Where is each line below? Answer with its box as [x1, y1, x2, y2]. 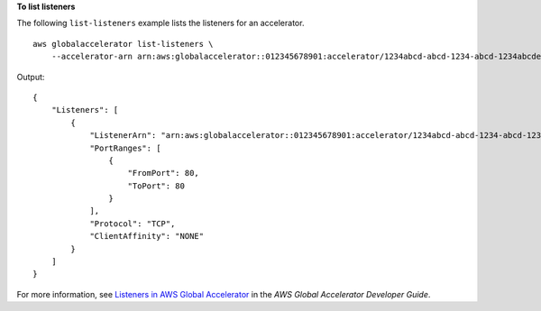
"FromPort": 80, [127, 168, 200, 178]
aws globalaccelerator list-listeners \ [32, 39, 214, 49]
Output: [16, 71, 45, 82]
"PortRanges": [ [89, 142, 161, 153]
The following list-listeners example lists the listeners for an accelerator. [16, 18, 305, 29]
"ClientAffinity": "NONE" [89, 231, 205, 242]
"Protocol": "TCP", [89, 218, 176, 229]
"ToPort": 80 [127, 180, 185, 191]
